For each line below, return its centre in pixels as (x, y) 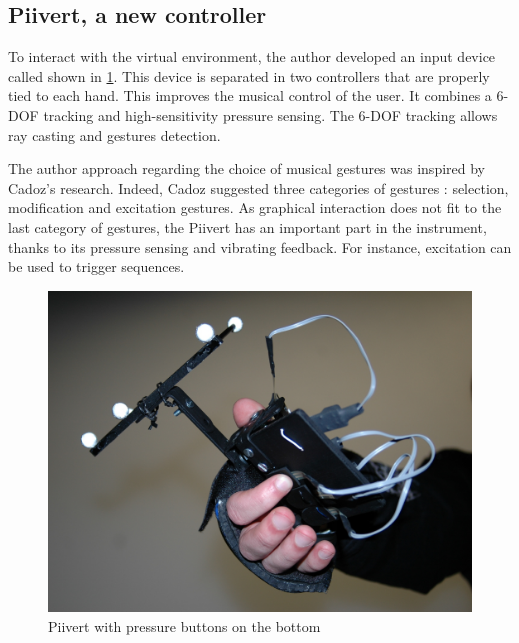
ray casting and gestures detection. (114, 134)
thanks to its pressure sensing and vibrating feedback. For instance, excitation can (260, 246)
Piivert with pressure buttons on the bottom (184, 625)
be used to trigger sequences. (96, 266)
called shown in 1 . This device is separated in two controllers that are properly (249, 75)
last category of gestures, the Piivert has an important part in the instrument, (247, 226)
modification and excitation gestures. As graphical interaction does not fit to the (255, 207)
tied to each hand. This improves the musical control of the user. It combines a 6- (258, 95)
